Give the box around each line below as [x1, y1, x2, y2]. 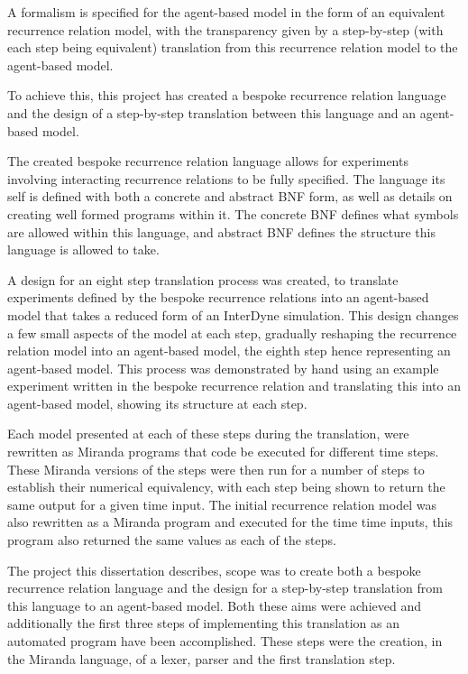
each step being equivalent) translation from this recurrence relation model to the [7, 38, 458, 57]
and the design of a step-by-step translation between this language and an [7, 103, 417, 122]
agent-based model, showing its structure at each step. [7, 393, 307, 412]
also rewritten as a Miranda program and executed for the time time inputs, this [7, 512, 454, 531]
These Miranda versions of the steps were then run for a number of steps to [7, 459, 425, 478]
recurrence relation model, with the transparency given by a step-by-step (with [7, 20, 444, 39]
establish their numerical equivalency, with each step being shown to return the [7, 477, 445, 496]
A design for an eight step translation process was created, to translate [7, 270, 399, 289]
